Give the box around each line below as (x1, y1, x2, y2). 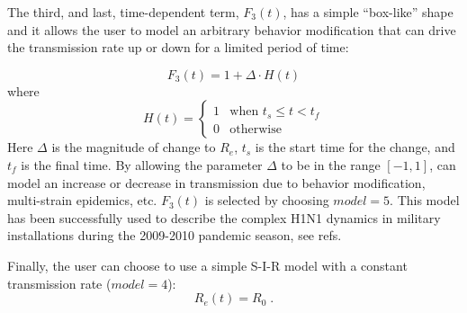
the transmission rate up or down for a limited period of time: (7, 38, 349, 57)
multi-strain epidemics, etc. (7, 191, 157, 210)
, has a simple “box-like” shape (283, 3, 454, 21)
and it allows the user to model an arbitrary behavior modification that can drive (7, 20, 456, 39)
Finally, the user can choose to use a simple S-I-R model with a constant (7, 255, 408, 274)
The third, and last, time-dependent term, (7, 3, 239, 21)
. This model (390, 191, 460, 210)
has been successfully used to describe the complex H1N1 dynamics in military (7, 208, 441, 227)
